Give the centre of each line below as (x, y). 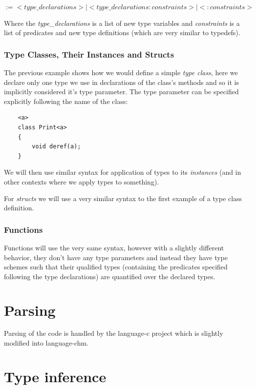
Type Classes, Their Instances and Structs (89, 54)
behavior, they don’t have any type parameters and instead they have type (116, 257)
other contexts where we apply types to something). (82, 181)
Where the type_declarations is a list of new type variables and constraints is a (122, 23)
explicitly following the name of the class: (66, 101)
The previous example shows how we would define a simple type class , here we (121, 72)
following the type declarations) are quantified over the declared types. (110, 276)
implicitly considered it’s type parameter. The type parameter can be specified (121, 92)
